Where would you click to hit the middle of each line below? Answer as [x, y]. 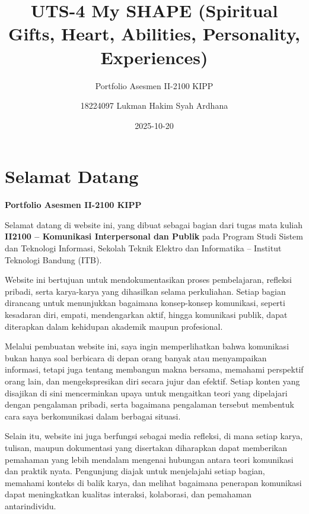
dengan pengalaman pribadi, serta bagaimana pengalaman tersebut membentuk [149, 404]
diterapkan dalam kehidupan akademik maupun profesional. [114, 326]
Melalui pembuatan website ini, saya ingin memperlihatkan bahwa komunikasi [147, 346]
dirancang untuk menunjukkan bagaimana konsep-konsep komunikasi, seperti [145, 303]
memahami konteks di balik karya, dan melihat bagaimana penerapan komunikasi [153, 482]
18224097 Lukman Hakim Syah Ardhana [154, 105]
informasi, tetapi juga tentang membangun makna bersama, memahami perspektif [154, 369]
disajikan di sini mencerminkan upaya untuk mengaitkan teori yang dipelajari [146, 392]
